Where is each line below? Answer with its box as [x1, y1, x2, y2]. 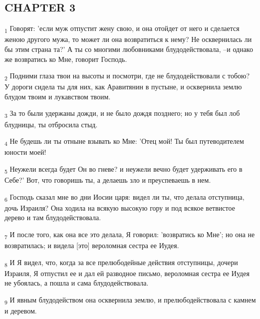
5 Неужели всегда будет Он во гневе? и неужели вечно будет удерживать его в [4, 163, 243, 175]
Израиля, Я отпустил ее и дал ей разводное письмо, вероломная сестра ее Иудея [4, 268, 250, 278]
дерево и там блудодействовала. [4, 212, 101, 223]
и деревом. [4, 306, 37, 316]
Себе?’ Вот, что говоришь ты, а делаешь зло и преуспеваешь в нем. [4, 174, 211, 185]
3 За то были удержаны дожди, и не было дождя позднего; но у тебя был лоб [4, 108, 240, 120]
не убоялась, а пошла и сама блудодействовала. [4, 278, 149, 288]
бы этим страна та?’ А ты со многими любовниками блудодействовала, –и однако [4, 43, 253, 54]
